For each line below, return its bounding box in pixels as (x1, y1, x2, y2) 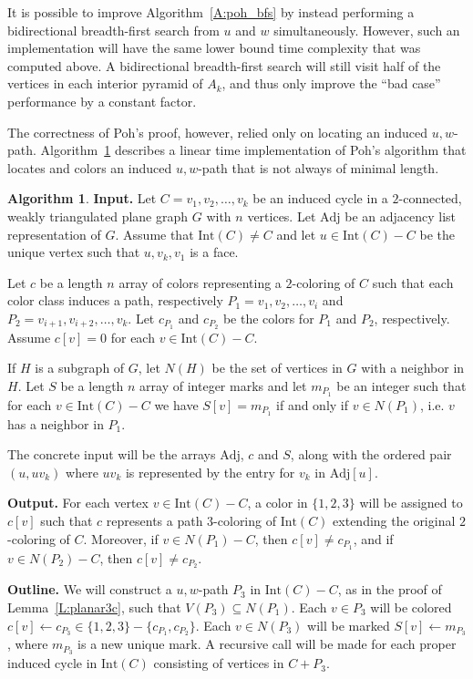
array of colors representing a (118, 273, 282, 292)
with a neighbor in (361, 358, 465, 377)
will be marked (307, 615, 390, 634)
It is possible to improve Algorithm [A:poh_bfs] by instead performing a (7, 3, 415, 21)
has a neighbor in (7, 414, 104, 433)
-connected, (398, 189, 462, 208)
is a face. (190, 242, 239, 262)
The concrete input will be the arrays (7, 445, 216, 464)
